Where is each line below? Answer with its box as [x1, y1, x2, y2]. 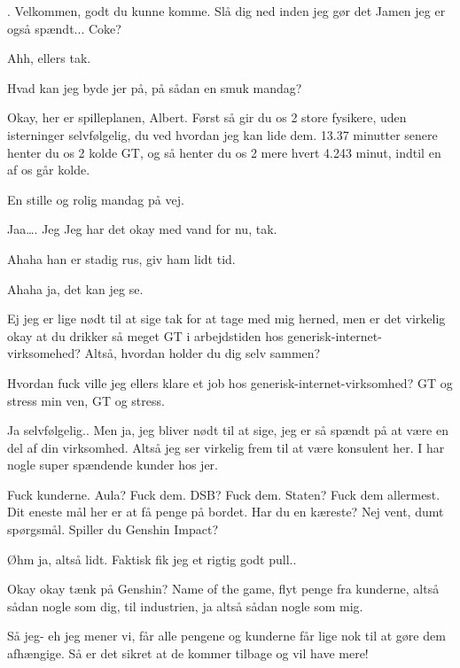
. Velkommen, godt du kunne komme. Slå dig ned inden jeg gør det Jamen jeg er [7, 2, 446, 19]
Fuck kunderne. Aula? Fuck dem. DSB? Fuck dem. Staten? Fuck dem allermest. [7, 485, 441, 503]
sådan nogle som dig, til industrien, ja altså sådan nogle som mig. [7, 596, 363, 615]
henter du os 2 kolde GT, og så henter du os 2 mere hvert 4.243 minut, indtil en [7, 143, 441, 161]
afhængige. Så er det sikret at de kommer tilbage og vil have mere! [7, 644, 369, 663]
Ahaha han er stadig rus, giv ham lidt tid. [7, 249, 236, 268]
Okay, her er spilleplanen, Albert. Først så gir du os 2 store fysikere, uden [7, 108, 407, 127]
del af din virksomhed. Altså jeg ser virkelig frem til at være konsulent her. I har [7, 438, 445, 456]
